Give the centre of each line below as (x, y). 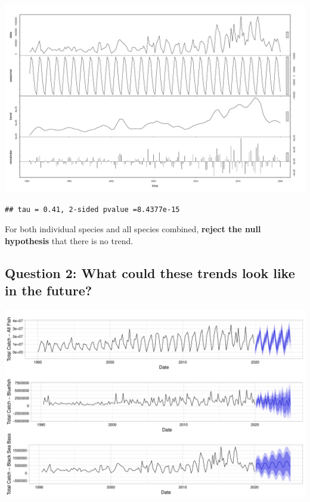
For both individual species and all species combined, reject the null (133, 229)
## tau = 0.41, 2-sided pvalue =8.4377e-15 (92, 209)
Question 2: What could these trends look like (150, 272)
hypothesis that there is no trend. (69, 240)
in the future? (49, 290)
